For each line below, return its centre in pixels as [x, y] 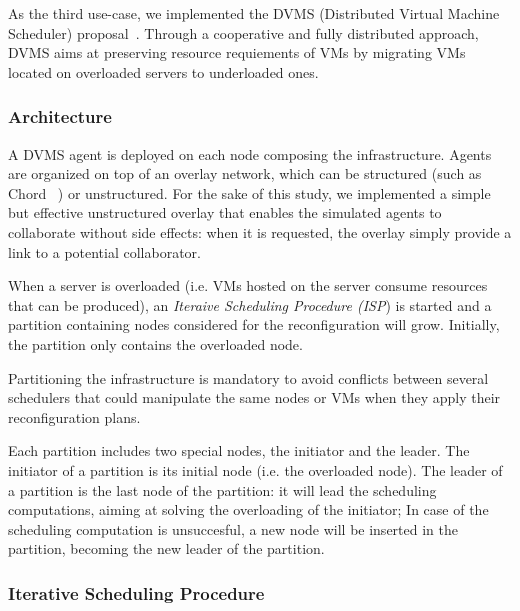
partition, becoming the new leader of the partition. [166, 548]
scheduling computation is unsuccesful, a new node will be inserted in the [233, 528]
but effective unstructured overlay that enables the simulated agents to [225, 212]
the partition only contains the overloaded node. [155, 343]
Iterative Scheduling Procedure [136, 592]
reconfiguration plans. [74, 416]
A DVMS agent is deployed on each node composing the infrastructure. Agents [250, 153]
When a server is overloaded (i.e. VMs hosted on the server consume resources [248, 285]
